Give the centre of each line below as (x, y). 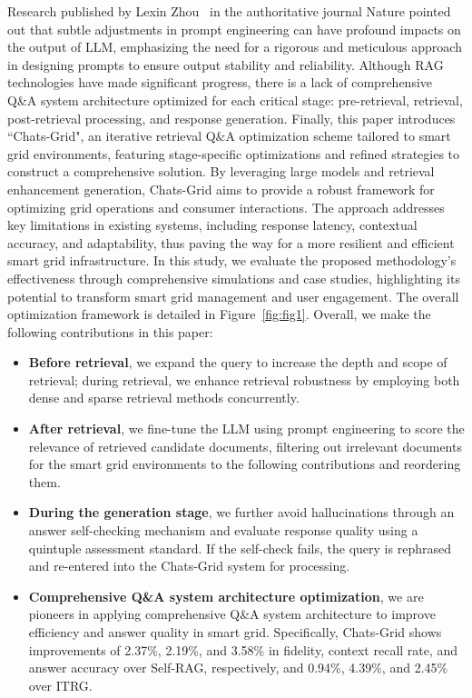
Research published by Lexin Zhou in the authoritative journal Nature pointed (229, 11)
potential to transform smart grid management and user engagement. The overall (233, 296)
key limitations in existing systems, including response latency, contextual (212, 225)
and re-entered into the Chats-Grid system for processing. (189, 566)
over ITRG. (60, 685)
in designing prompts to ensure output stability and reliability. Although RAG (226, 64)
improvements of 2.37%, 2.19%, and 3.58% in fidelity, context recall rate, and (243, 649)
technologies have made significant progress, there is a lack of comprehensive (220, 82)
